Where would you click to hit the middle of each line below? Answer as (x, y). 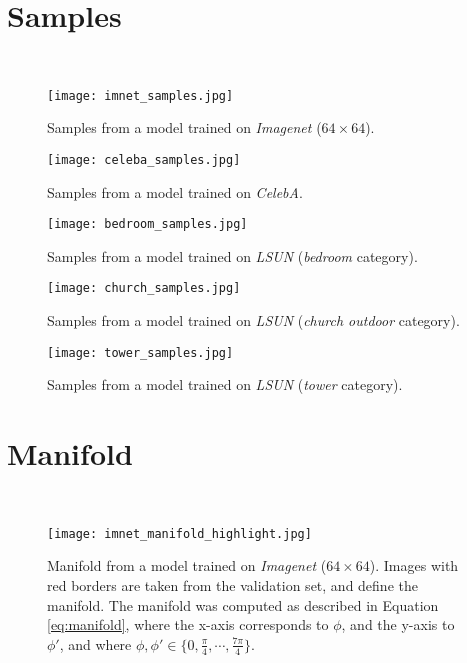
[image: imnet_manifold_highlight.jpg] (179, 533)
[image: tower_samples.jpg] (140, 352)
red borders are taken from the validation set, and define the (232, 584)
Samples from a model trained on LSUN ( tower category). (225, 384)
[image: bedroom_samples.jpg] (147, 224)
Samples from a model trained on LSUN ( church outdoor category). (253, 320)
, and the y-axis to (398, 624)
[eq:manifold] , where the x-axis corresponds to (188, 624)
